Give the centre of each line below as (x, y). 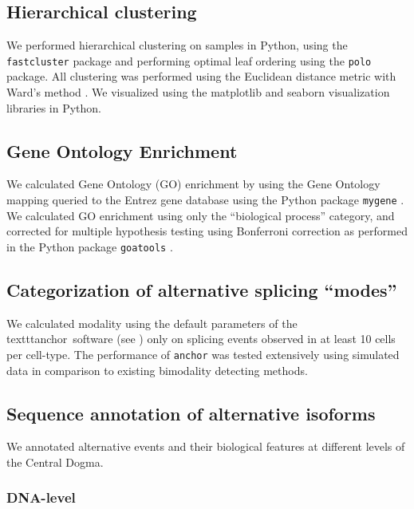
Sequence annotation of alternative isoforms (191, 413)
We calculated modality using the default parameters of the (152, 323)
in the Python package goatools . (90, 246)
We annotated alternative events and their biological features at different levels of (206, 446)
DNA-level (41, 497)
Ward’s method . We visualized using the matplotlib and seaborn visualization (198, 92)
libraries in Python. (54, 107)
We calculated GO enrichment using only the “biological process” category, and (201, 215)
